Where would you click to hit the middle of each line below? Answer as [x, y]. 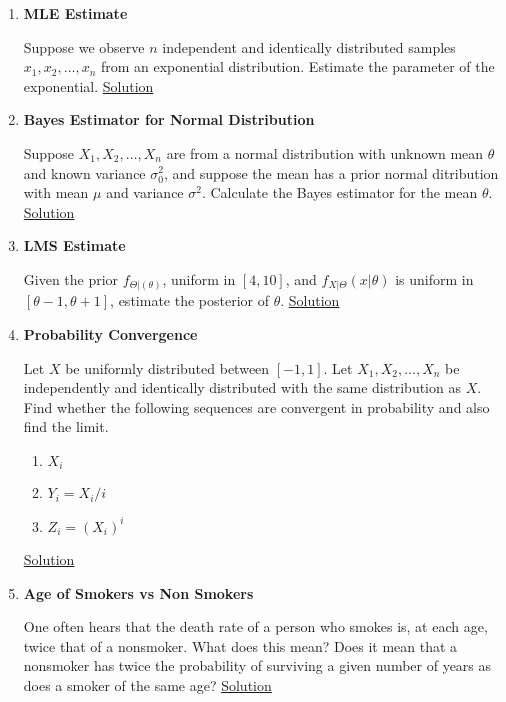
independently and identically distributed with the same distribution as [242, 387]
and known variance [84, 172]
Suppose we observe [84, 46]
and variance [145, 192]
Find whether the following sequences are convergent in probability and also [256, 406]
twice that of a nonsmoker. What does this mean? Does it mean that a [240, 645]
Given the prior [71, 278]
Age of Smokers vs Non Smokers [138, 592]
